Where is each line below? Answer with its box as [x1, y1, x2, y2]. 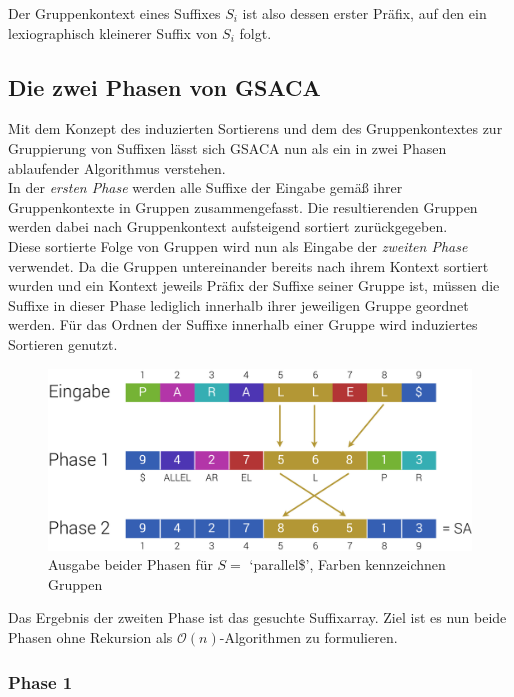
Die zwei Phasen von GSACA [8, 71, 321, 102]
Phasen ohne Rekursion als [8, 627, 173, 648]
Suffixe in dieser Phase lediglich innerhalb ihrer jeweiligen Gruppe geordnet [8, 294, 469, 315]
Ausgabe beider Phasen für [48, 554, 213, 575]
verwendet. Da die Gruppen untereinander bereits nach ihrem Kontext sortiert [8, 255, 489, 276]
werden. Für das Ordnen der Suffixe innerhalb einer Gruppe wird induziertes [8, 314, 478, 335]
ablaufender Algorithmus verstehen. [8, 157, 226, 178]
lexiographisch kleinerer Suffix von [8, 22, 218, 43]
